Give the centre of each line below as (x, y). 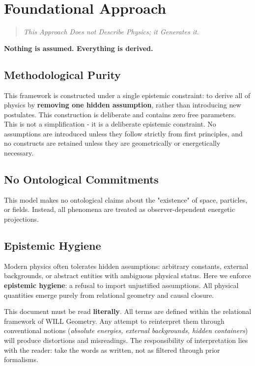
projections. (21, 219)
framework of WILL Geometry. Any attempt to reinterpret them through (114, 321)
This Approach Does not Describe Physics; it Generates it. (111, 32)
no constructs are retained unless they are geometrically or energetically (112, 143)
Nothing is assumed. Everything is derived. (79, 48)
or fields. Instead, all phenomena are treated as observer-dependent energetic (119, 209)
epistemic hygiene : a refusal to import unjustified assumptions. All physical (121, 285)
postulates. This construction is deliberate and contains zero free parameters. (120, 114)
